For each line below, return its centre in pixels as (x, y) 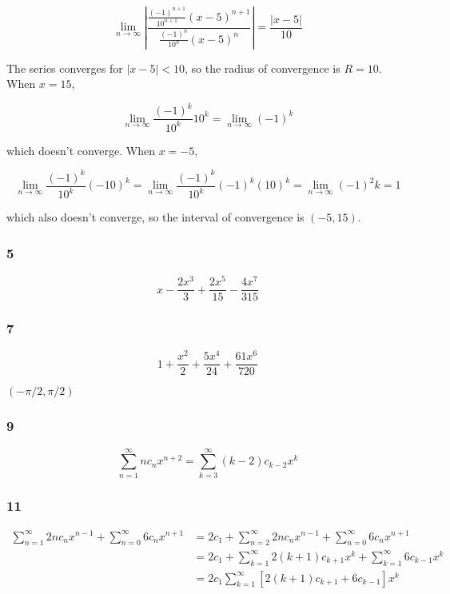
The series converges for (65, 68)
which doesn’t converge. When (81, 150)
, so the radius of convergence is (263, 68)
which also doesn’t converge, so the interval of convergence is (155, 217)
